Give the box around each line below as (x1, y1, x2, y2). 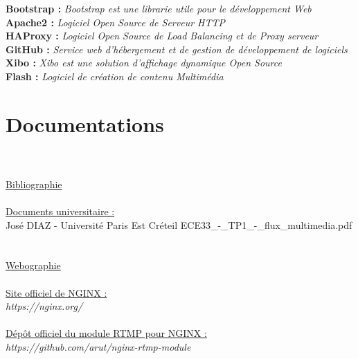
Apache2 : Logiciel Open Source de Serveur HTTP (6, 15, 226, 29)
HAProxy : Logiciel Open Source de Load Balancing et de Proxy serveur (6, 28, 319, 43)
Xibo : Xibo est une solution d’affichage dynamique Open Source (6, 55, 282, 70)
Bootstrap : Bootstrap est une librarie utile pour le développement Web (6, 1, 312, 15)
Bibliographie (6, 176, 62, 191)
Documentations (6, 109, 164, 138)
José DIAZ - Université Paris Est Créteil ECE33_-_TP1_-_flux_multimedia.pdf (6, 217, 352, 232)
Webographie (6, 258, 61, 273)
